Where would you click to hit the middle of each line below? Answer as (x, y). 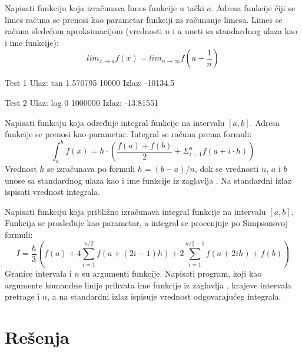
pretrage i (22, 296)
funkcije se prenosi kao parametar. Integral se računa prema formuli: (128, 134)
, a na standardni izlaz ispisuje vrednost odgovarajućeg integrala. (164, 296)
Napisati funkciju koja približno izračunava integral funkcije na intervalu (135, 211)
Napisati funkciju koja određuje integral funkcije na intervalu (115, 122)
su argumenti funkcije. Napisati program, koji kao (172, 273)
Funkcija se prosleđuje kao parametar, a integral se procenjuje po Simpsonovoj (147, 223)
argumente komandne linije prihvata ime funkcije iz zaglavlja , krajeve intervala (148, 285)
